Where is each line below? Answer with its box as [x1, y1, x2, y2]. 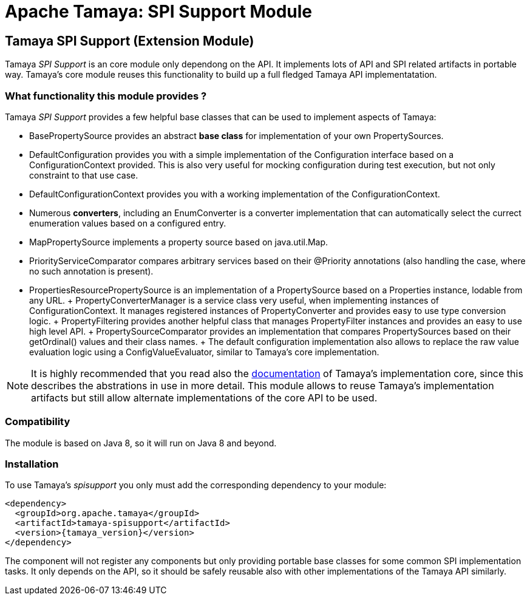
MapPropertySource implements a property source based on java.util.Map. [29, 236, 328, 247]
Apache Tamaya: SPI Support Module [5, 1, 312, 22]
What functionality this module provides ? [5, 89, 207, 102]
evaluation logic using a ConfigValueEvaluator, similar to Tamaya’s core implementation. [29, 346, 379, 357]
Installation [5, 458, 59, 471]
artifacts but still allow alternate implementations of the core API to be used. [31, 391, 378, 404]
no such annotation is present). [29, 265, 154, 276]
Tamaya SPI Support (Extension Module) [5, 33, 254, 49]
